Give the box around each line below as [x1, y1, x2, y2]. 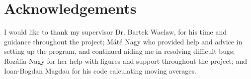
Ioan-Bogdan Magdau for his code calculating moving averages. [4, 65, 196, 76]
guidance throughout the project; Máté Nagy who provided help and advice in [4, 36, 243, 46]
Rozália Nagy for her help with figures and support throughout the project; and [4, 55, 248, 66]
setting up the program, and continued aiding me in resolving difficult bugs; [4, 46, 235, 56]
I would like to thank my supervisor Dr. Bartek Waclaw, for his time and [4, 27, 227, 37]
